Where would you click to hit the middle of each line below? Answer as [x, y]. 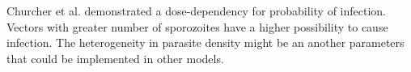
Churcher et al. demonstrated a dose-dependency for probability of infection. [197, 11]
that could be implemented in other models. [115, 58]
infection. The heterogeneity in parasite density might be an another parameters [205, 42]
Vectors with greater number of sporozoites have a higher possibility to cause [197, 26]
